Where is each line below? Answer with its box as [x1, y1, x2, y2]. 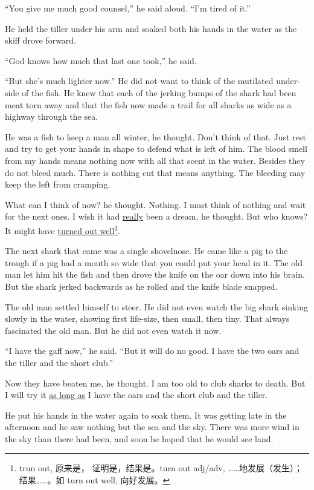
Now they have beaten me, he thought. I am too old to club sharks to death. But [5, 376, 306, 389]
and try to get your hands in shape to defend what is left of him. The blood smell [5, 142, 307, 155]
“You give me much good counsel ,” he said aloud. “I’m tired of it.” [5, 2, 251, 14]
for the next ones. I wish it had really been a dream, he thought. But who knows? [5, 210, 308, 223]
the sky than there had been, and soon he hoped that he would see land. [5, 432, 274, 445]
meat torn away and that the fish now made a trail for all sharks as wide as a [5, 98, 292, 111]
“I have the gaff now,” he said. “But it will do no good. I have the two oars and [5, 344, 300, 357]
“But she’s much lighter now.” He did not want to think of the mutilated [5, 74, 274, 87]
